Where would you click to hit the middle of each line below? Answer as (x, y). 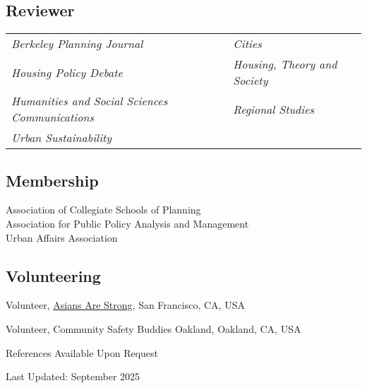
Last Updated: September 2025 (73, 376)
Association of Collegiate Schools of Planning (103, 210)
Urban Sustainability (62, 138)
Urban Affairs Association (62, 237)
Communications (53, 117)
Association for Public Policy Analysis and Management (127, 223)
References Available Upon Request (82, 352)
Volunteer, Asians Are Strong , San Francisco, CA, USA (125, 305)
